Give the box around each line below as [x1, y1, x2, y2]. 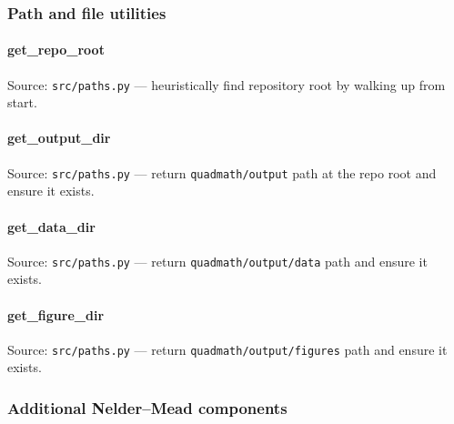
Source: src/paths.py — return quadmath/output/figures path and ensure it [7, 339, 448, 358]
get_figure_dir [7, 305, 105, 324]
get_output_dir [7, 128, 111, 147]
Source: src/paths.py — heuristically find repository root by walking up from [7, 75, 446, 94]
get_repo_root [7, 40, 105, 59]
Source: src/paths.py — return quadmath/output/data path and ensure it [7, 251, 428, 270]
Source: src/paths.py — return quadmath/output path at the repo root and [7, 163, 437, 182]
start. [7, 93, 37, 112]
